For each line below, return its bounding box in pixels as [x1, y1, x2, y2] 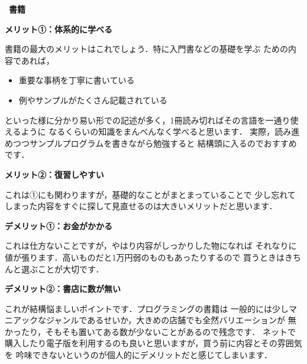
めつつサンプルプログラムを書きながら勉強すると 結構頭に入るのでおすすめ [5, 136, 297, 149]
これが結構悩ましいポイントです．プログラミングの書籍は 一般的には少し [5, 302, 289, 314]
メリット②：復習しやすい [5, 168, 104, 180]
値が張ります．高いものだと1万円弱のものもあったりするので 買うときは [5, 251, 285, 263]
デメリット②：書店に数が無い [5, 282, 121, 295]
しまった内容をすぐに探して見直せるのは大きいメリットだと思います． [5, 200, 277, 212]
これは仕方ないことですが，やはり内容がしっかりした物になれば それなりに [5, 239, 297, 252]
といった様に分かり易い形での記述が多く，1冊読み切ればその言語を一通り [5, 113, 290, 126]
